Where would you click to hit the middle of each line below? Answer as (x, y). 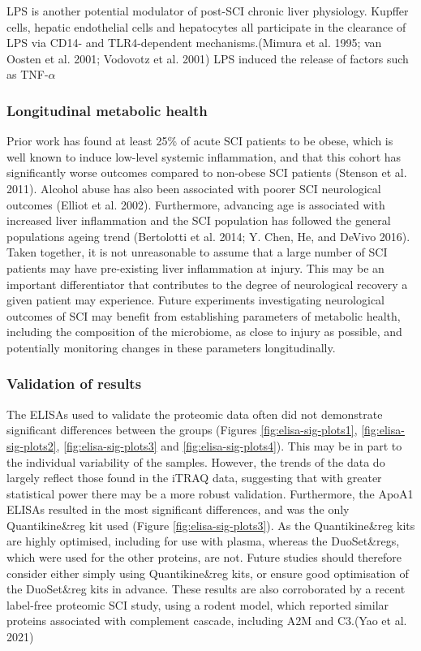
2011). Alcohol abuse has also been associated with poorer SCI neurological (194, 188)
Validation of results (74, 384)
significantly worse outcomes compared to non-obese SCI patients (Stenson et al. (207, 172)
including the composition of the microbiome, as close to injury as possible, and (204, 332)
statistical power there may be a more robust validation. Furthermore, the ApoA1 (210, 493)
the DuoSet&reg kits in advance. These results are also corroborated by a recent (206, 589)
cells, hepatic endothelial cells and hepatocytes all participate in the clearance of (206, 26)
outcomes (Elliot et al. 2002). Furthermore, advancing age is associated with (196, 204)
